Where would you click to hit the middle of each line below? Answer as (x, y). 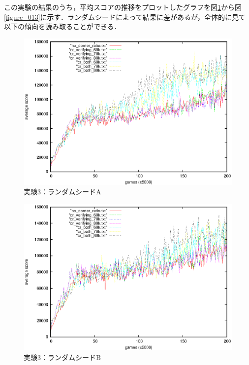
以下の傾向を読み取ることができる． (62, 26)
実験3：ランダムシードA (62, 192)
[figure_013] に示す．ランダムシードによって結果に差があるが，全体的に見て (125, 17)
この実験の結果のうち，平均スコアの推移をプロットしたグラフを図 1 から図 (123, 7)
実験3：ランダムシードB (62, 357)
